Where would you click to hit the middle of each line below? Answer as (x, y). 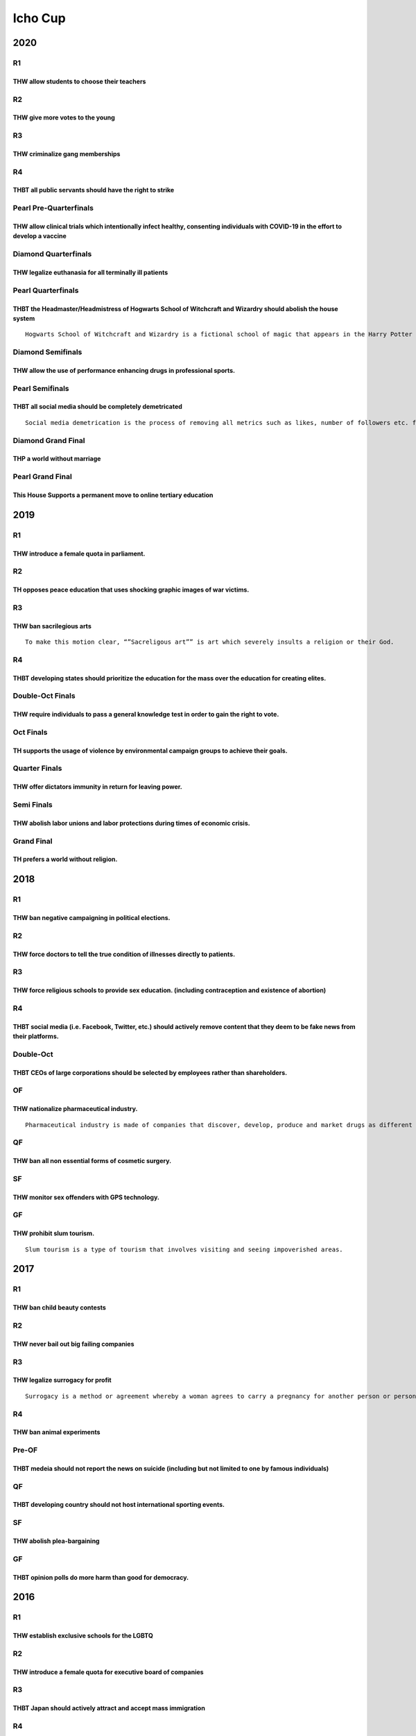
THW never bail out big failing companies (73, 1344)
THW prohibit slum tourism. (54, 1233)
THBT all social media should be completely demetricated (98, 407)
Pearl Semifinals (41, 388)
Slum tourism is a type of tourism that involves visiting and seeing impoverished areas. (184, 1249)
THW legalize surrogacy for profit (62, 1380)
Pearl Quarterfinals (46, 290)
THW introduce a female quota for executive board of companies (108, 1672)
